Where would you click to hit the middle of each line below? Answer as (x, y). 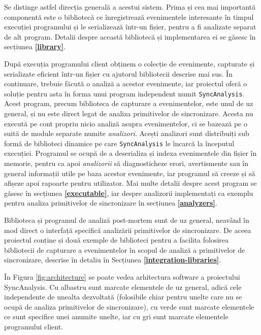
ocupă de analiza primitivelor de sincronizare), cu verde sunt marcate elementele (129, 306)
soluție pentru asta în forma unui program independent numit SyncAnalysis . (124, 93)
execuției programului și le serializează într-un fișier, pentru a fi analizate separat (130, 27)
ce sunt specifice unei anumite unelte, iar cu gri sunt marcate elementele (116, 316)
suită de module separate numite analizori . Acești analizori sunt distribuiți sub (127, 133)
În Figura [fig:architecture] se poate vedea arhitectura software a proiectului (122, 276)
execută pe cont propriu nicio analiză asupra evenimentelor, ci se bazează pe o (126, 123)
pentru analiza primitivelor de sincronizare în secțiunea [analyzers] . (111, 203)
